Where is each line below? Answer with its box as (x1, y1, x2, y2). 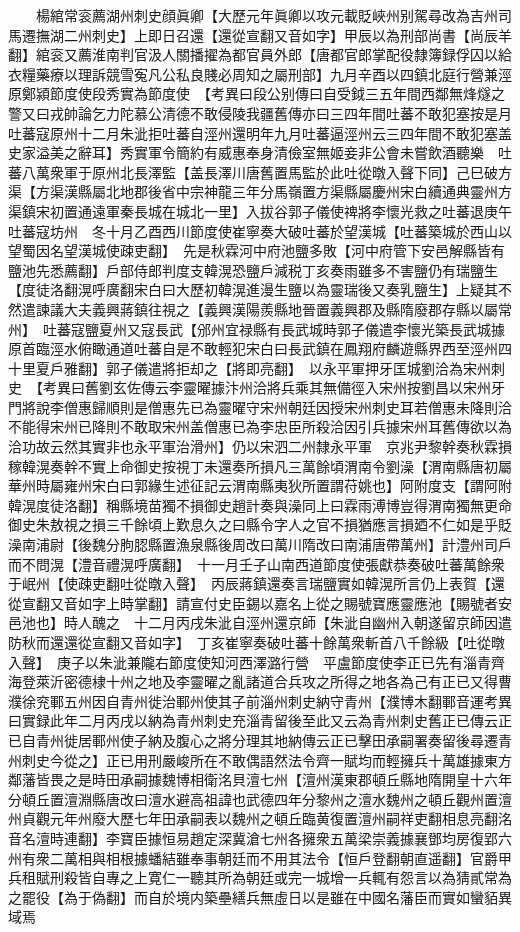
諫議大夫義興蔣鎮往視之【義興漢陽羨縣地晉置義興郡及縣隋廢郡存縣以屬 (35, 298, 498, 319)
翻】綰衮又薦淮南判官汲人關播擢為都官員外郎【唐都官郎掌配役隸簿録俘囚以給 (8, 44, 512, 65)
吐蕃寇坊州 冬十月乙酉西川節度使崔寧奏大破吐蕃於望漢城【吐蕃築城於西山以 (8, 220, 512, 241)
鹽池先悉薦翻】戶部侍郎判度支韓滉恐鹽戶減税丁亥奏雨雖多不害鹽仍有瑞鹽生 (8, 259, 498, 280)
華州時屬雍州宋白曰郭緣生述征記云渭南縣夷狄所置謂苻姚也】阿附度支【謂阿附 (8, 475, 512, 496)
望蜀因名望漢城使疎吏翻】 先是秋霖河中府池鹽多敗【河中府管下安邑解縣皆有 (8, 240, 505, 261)
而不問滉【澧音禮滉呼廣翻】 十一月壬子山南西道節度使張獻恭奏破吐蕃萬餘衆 (8, 553, 505, 574)
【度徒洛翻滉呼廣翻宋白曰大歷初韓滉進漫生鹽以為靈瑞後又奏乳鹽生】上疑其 (8, 279, 498, 300)
